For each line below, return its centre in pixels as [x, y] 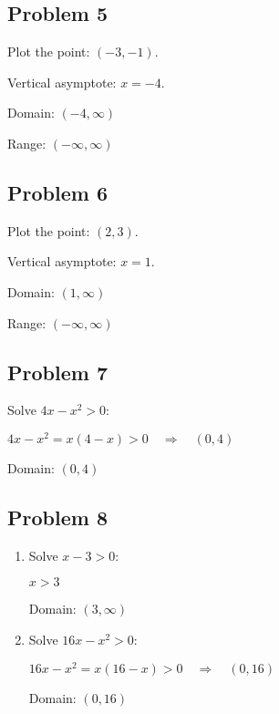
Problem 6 [57, 192]
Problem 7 [57, 372]
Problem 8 [57, 517]
